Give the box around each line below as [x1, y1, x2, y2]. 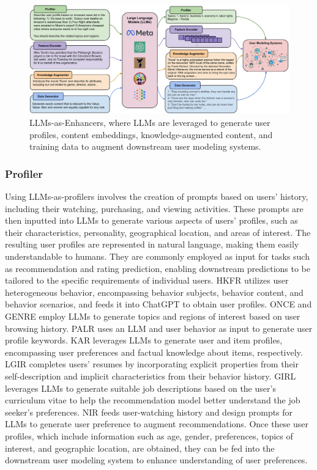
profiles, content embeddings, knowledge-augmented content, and [29, 128, 273, 141]
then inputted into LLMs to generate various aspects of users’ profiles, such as [5, 214, 298, 227]
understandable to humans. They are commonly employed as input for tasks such [5, 250, 310, 263]
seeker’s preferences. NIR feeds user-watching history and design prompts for [5, 405, 293, 418]
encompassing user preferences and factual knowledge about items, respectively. [5, 345, 303, 358]
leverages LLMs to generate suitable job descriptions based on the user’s [5, 381, 276, 394]
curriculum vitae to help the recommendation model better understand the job [5, 394, 300, 406]
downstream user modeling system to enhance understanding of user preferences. [5, 453, 308, 466]
